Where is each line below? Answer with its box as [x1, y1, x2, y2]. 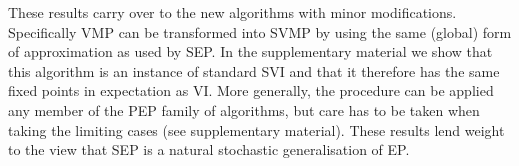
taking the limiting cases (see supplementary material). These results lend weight [8, 119, 505, 140]
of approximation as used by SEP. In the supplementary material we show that [8, 41, 493, 62]
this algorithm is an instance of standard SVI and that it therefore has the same [8, 60, 500, 81]
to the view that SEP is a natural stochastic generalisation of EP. [8, 139, 410, 160]
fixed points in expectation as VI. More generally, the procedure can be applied [8, 80, 494, 101]
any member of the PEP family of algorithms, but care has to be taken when [8, 99, 480, 120]
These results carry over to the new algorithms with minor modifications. [8, 2, 457, 22]
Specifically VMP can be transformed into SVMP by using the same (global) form [8, 21, 512, 42]
